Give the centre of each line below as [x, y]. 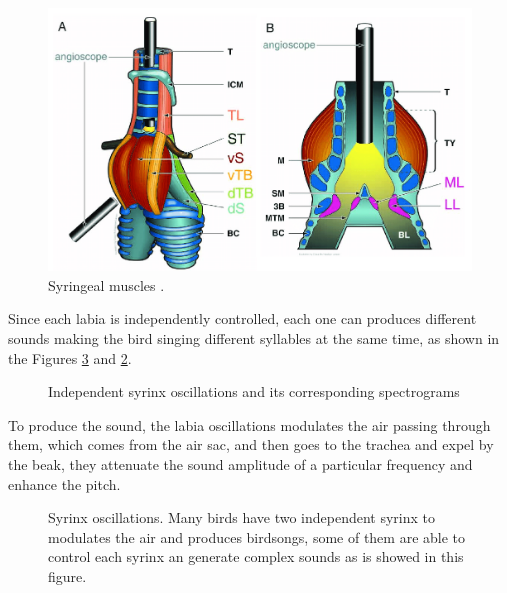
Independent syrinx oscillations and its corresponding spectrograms [254, 391]
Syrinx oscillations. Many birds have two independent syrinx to [242, 517]
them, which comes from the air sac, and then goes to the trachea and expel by [251, 444]
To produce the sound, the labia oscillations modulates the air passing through [249, 424]
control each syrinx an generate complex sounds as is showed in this [256, 556]
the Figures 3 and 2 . [70, 357]
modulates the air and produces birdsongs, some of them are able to [257, 536]
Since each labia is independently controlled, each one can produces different [242, 318]
